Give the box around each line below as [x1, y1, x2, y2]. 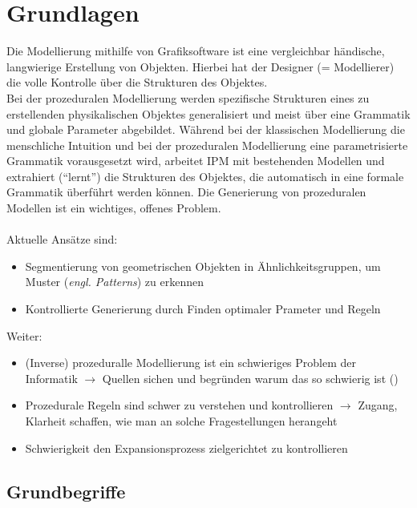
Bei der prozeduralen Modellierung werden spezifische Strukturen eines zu [6, 89, 370, 106]
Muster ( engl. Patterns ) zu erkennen [25, 273, 204, 290]
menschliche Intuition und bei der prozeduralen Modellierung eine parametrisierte [6, 136, 408, 153]
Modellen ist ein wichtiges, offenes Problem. [6, 200, 221, 216]
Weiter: [6, 327, 43, 344]
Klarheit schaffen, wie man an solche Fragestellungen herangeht [25, 413, 338, 429]
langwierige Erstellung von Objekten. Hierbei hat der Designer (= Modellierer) [6, 58, 395, 75]
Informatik [25, 369, 78, 386]
